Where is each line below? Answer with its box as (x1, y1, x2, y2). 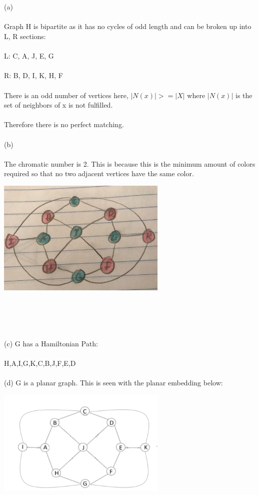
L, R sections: (4, 31, 46, 41)
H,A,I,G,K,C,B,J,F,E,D (4, 357, 76, 368)
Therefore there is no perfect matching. (4, 119, 124, 130)
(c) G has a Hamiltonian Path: (4, 338, 98, 348)
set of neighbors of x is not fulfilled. (4, 100, 113, 110)
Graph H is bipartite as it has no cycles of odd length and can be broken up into (4, 21, 251, 32)
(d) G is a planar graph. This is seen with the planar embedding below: (4, 377, 223, 387)
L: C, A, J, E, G (4, 51, 54, 61)
